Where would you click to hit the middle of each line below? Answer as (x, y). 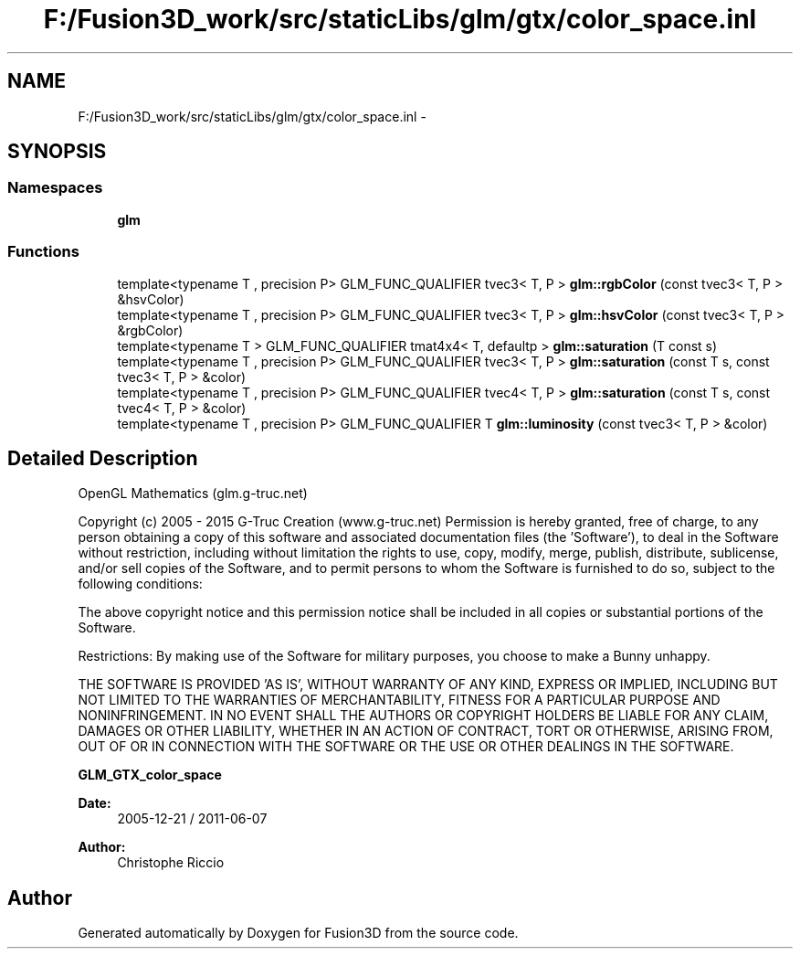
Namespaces (55, 188)
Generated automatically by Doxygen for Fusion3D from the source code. (298, 933)
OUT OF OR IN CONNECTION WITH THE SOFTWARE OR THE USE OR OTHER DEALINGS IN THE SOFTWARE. (406, 747)
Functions (43, 252)
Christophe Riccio (171, 863)
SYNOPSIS (57, 152)
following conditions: (140, 584)
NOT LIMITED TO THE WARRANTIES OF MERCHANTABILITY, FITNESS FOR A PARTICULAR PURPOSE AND (399, 700)
